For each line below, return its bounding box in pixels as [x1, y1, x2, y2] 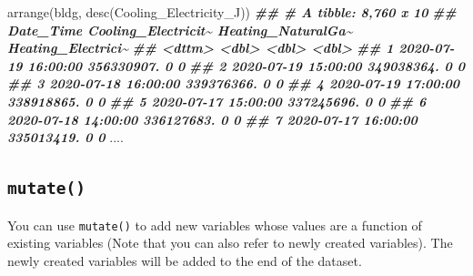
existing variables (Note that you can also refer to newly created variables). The [7, 233, 453, 252]
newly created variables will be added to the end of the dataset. [7, 250, 362, 270]
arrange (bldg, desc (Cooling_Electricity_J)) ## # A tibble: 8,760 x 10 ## [7, 3, 457, 21]
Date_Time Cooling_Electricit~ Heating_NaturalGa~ [7, 20, 353, 39]
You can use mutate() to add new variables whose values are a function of [7, 215, 422, 234]
